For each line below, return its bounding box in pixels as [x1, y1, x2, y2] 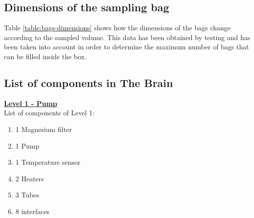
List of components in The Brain [4, 75, 173, 90]
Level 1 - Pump [4, 98, 57, 108]
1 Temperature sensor [15, 157, 81, 167]
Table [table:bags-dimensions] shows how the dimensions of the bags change [4, 22, 231, 33]
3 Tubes [15, 190, 40, 200]
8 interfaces [15, 206, 50, 216]
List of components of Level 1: [4, 108, 94, 118]
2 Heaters [15, 173, 44, 183]
